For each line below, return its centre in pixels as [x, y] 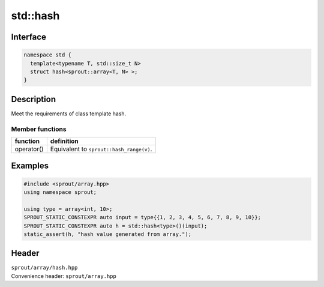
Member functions [39, 129]
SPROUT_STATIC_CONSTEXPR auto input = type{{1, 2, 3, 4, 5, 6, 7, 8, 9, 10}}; [142, 217]
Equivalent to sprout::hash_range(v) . [101, 149]
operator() [29, 149]
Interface [28, 37]
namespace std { [48, 55]
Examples [30, 166]
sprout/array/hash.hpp [44, 268]
